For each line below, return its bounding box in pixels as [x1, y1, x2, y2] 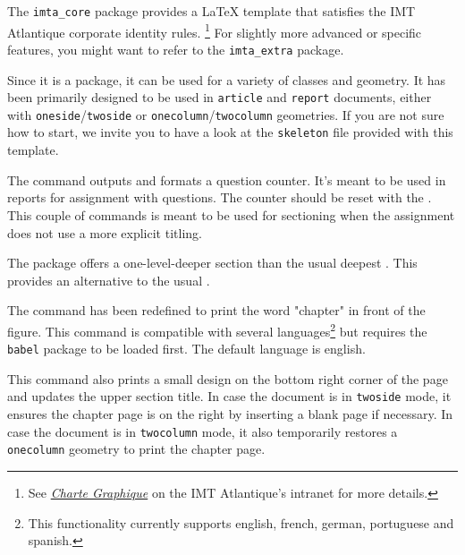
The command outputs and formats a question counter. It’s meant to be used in [7, 170, 446, 189]
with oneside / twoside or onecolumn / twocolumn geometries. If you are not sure [7, 105, 444, 124]
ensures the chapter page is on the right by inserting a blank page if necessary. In [7, 405, 453, 423]
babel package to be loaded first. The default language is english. [7, 339, 366, 358]
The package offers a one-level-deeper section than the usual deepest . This [7, 253, 418, 272]
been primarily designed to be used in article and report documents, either [7, 88, 432, 107]
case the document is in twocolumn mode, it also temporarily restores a [7, 422, 398, 440]
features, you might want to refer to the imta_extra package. [7, 39, 344, 58]
